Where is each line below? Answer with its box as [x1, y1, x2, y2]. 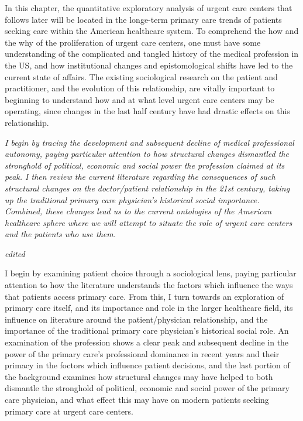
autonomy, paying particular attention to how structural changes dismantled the [5, 148, 289, 160]
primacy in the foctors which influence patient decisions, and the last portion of [5, 359, 290, 371]
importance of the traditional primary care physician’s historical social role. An [5, 324, 289, 337]
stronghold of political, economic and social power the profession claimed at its [5, 159, 285, 171]
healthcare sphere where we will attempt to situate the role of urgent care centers [5, 216, 292, 228]
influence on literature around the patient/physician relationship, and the [5, 313, 268, 325]
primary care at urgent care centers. [5, 405, 134, 417]
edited [5, 247, 25, 259]
